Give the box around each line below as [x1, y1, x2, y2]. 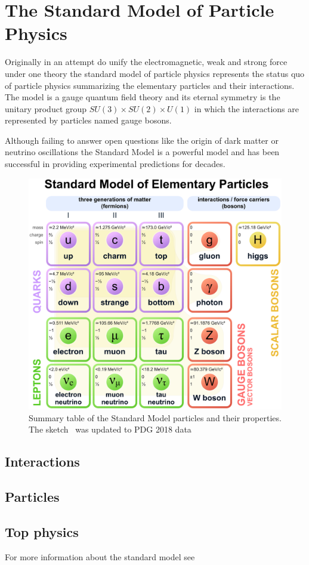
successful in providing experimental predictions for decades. [5, 158, 225, 170]
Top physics [5, 522, 79, 541]
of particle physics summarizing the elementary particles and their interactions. [5, 79, 295, 91]
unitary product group [5, 102, 87, 115]
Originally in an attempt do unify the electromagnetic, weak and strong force [5, 55, 288, 68]
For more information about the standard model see [5, 550, 195, 563]
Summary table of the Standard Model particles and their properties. [29, 411, 282, 424]
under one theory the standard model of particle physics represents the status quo [5, 67, 305, 79]
